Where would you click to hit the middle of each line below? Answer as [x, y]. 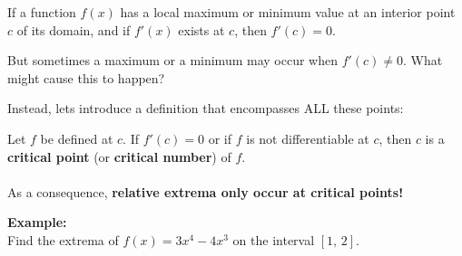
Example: [37, 222]
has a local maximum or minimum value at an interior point [288, 12]
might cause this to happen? [86, 77]
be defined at [77, 138]
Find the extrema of [63, 239]
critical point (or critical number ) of [119, 156]
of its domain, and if [74, 29]
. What [423, 60]
